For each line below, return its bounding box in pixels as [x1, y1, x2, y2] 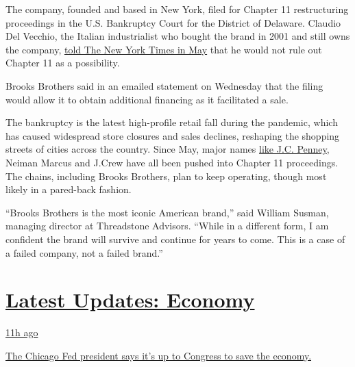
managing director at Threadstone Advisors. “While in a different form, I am [5, 218, 329, 233]
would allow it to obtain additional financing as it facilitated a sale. [5, 92, 289, 106]
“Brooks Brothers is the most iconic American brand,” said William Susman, [5, 205, 329, 219]
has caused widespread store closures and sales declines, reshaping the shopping [5, 128, 340, 142]
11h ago [5, 325, 38, 340]
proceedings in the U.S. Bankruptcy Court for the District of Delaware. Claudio [5, 15, 341, 29]
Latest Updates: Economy [5, 286, 255, 314]
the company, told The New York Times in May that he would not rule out [5, 42, 322, 56]
